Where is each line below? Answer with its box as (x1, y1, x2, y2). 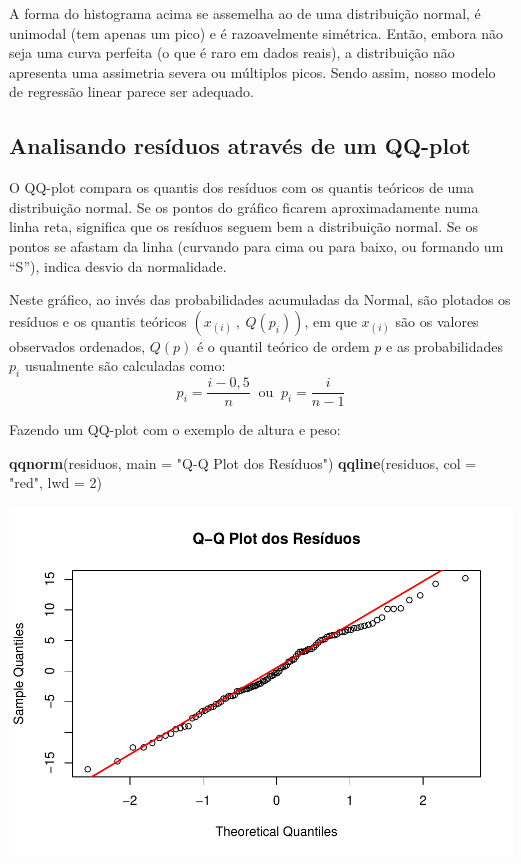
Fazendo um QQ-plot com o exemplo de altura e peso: (9, 419, 341, 440)
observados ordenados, (9, 335, 146, 356)
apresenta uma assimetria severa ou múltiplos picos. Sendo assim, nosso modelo (9, 61, 496, 82)
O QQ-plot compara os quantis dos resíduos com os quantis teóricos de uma (9, 177, 475, 198)
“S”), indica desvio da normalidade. (9, 255, 227, 276)
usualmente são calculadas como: (24, 355, 226, 376)
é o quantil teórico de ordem (196, 335, 370, 356)
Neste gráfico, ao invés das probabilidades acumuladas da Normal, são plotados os (9, 289, 511, 310)
